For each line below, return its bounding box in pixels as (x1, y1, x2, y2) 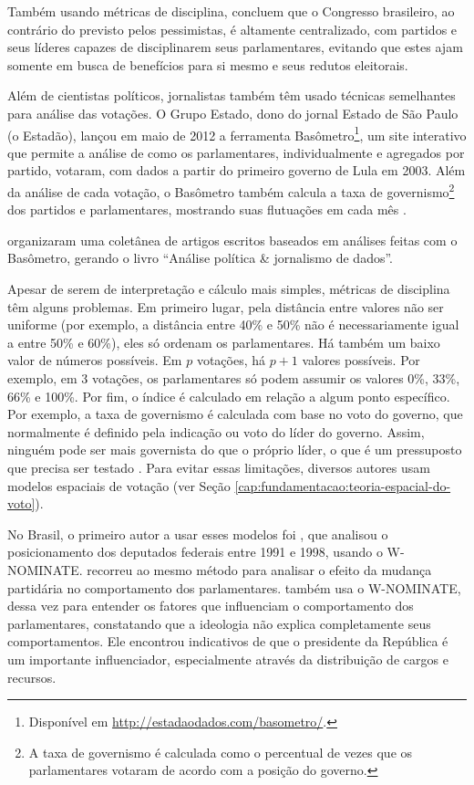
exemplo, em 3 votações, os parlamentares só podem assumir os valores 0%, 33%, (7, 369, 460, 387)
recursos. (7, 667, 57, 686)
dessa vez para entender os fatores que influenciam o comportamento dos (7, 596, 414, 615)
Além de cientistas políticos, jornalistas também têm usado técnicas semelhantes (7, 86, 456, 105)
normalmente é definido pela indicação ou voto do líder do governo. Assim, (7, 422, 425, 441)
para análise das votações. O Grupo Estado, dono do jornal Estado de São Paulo (7, 103, 459, 122)
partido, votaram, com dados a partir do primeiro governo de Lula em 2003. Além (7, 161, 466, 180)
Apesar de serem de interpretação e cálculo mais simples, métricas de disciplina (7, 279, 450, 298)
